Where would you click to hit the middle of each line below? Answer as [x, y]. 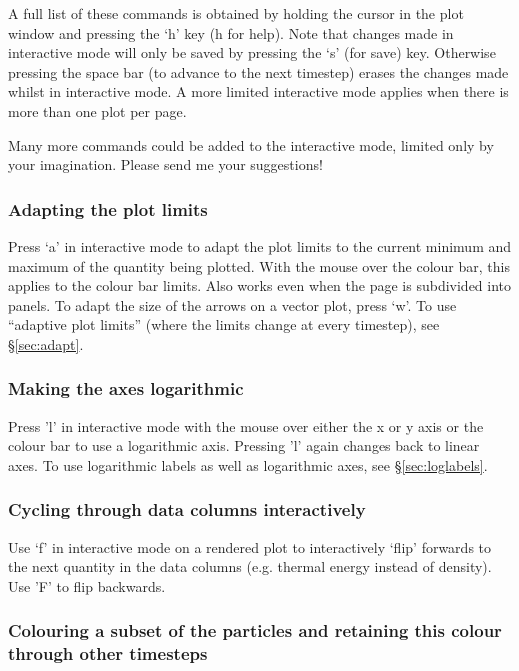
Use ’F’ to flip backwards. [87, 585]
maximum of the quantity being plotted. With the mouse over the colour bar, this [259, 265]
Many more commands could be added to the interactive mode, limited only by [251, 144]
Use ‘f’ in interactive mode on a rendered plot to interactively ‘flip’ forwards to [250, 546]
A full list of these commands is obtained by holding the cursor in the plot [236, 13]
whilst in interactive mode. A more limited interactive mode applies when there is [258, 91]
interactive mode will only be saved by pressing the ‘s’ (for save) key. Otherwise [252, 52]
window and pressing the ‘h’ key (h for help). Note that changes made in [231, 32]
